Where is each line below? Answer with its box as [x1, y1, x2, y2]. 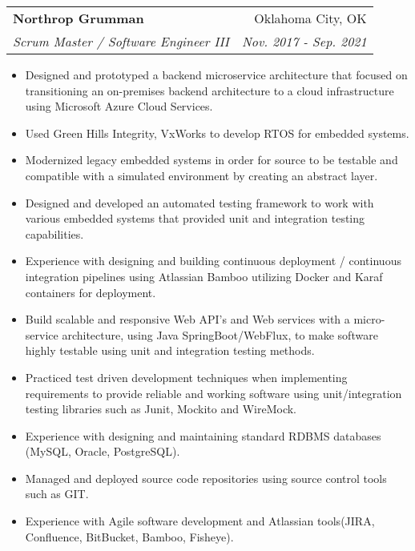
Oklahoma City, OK [254, 9, 367, 27]
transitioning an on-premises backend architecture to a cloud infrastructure [25, 82, 394, 99]
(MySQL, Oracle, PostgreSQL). [25, 443, 180, 460]
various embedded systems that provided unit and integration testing [25, 210, 365, 227]
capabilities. [25, 225, 84, 242]
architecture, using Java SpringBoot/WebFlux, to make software [62, 326, 378, 343]
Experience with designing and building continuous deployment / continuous [25, 252, 401, 269]
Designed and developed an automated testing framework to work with [25, 194, 374, 211]
